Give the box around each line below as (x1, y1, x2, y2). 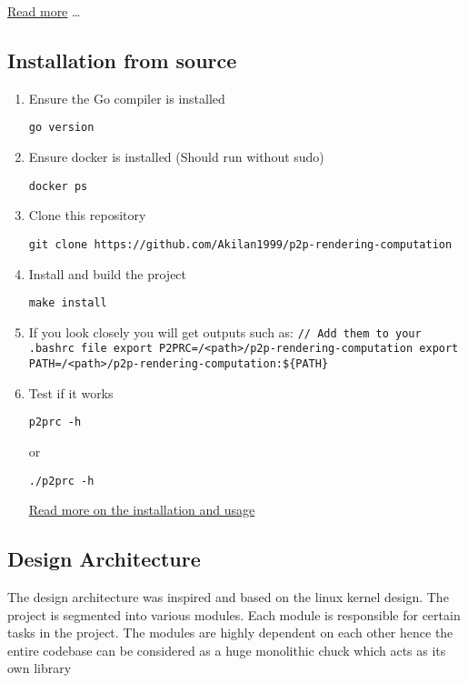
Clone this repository (28, 206, 146, 225)
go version (28, 121, 95, 135)
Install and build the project (28, 264, 187, 283)
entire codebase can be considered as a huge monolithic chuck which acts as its (7, 640, 446, 659)
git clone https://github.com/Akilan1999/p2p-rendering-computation (28, 237, 453, 251)
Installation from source (7, 45, 237, 74)
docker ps (28, 179, 88, 193)
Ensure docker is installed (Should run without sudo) (28, 147, 324, 166)
